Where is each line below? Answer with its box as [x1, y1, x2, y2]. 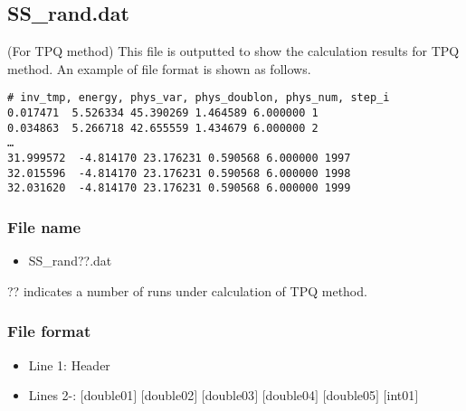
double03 [204, 386, 255, 405]
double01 [83, 386, 134, 405]
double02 [144, 386, 195, 405]
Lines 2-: [28, 386, 77, 405]
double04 [265, 386, 316, 405]
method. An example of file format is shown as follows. [7, 59, 311, 78]
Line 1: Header [28, 355, 110, 374]
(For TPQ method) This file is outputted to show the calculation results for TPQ [7, 42, 460, 61]
